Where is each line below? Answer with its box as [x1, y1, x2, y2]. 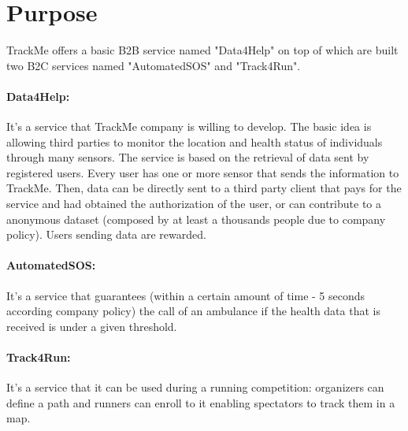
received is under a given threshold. [6, 318, 177, 334]
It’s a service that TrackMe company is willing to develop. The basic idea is [6, 118, 372, 135]
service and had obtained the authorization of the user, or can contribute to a [6, 195, 381, 212]
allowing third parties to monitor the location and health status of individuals [6, 133, 383, 150]
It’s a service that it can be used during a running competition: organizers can [6, 379, 384, 396]
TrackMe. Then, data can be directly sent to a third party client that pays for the [6, 180, 402, 196]
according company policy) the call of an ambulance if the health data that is [6, 303, 380, 319]
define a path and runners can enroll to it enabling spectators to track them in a [6, 394, 395, 411]
